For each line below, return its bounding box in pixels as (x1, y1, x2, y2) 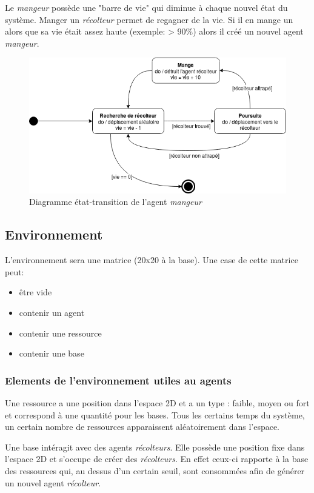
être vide (19, 286, 52, 298)
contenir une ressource (19, 326, 102, 339)
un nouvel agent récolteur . (5, 476, 101, 489)
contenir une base (19, 347, 84, 360)
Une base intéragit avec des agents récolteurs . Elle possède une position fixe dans (5, 440, 305, 453)
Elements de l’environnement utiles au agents (5, 372, 232, 387)
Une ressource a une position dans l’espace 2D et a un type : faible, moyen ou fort (5, 396, 310, 409)
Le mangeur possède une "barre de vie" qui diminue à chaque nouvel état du (5, 1, 288, 13)
